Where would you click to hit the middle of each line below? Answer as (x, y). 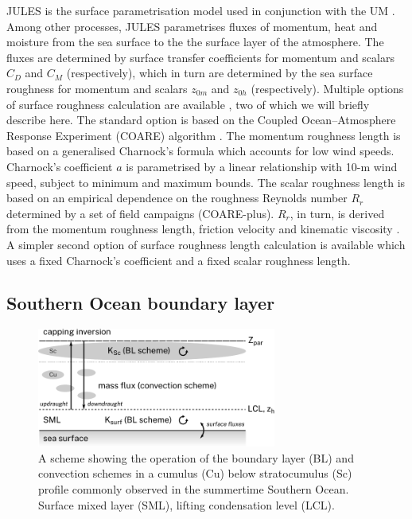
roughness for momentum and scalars (97, 88)
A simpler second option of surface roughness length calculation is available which (206, 244)
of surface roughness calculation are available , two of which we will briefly (188, 104)
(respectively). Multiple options (327, 88)
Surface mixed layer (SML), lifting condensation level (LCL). (187, 504)
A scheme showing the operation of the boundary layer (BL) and (196, 457)
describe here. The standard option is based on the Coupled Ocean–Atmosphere (201, 120)
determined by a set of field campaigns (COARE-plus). (140, 213)
